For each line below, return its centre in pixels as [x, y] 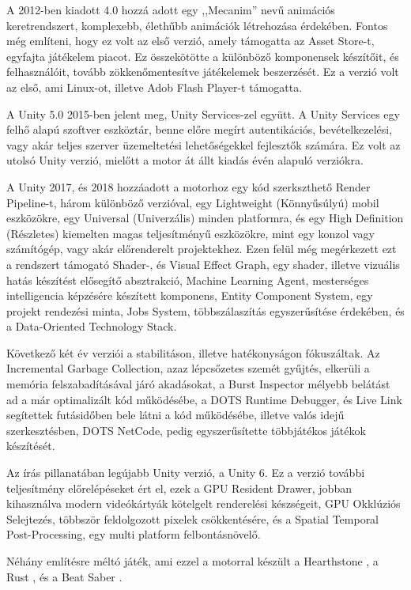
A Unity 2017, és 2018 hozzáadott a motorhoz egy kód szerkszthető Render [189, 186]
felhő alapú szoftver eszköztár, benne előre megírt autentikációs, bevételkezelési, [200, 129]
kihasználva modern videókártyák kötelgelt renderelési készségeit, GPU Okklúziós [204, 503]
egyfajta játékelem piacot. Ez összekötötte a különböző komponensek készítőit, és [203, 56]
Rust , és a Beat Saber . [64, 576]
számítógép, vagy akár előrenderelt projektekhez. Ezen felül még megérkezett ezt [202, 249]
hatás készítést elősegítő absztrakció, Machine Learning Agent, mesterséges [188, 280]
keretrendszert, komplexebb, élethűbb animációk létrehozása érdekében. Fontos [197, 25]
